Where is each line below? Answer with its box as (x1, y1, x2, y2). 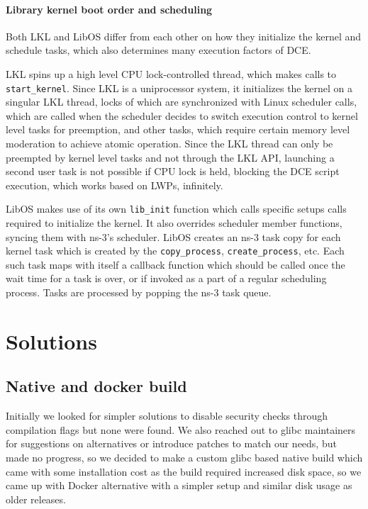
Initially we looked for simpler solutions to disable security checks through (6, 408, 328, 423)
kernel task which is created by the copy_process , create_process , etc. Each (6, 243, 345, 258)
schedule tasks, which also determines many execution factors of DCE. (6, 43, 311, 57)
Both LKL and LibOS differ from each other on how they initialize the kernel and (6, 28, 362, 43)
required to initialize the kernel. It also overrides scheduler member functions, (6, 216, 342, 230)
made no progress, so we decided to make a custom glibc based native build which (6, 450, 363, 465)
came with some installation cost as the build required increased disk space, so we (6, 464, 362, 479)
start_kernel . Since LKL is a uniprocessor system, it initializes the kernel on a (6, 80, 352, 95)
